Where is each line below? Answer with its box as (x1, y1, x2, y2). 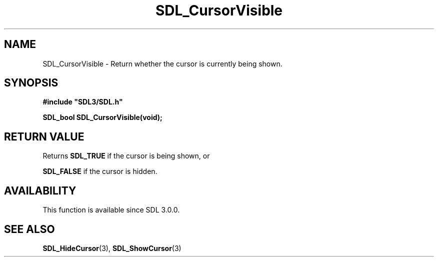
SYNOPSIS (4, 76, 58, 89)
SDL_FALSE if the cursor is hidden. (42, 167, 157, 176)
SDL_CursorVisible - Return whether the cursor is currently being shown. (42, 59, 282, 68)
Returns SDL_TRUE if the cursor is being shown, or (42, 151, 210, 160)
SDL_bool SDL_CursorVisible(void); (42, 113, 162, 122)
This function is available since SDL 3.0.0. (42, 205, 180, 214)
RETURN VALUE (4, 130, 84, 143)
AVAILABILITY (4, 184, 76, 197)
